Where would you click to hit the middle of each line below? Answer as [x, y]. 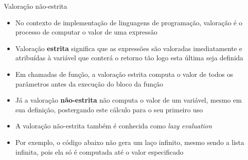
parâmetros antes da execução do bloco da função [89, 83]
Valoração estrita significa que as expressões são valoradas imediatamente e [129, 48]
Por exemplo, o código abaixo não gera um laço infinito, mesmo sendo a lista [130, 142]
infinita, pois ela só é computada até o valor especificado [99, 151]
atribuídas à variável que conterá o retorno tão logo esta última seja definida [129, 58]
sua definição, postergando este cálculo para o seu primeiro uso [109, 109]
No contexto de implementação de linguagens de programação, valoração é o [129, 22]
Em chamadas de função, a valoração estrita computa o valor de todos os [124, 74]
